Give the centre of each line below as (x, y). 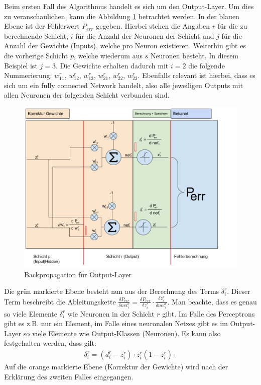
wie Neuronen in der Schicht (111, 313)
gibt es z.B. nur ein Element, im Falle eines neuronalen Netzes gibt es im (116, 323)
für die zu (232, 26)
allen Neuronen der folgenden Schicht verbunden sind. (87, 95)
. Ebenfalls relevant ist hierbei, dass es (197, 75)
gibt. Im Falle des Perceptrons (209, 313)
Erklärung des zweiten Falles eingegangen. (69, 376)
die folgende (207, 65)
